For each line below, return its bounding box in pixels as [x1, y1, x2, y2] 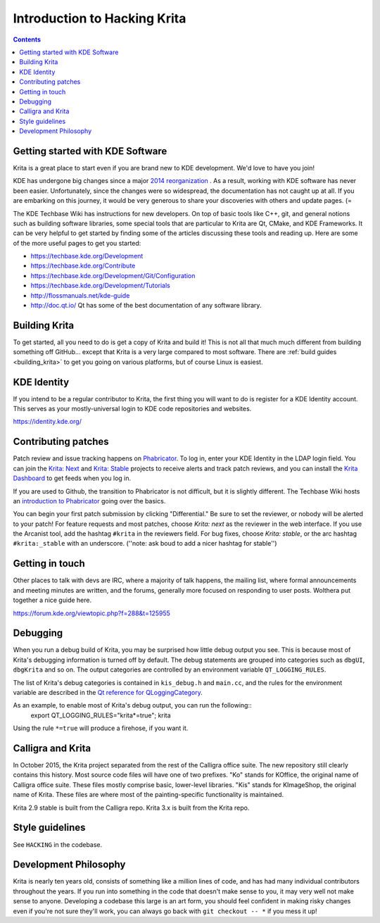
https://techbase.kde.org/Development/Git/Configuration [30, 271, 196, 280]
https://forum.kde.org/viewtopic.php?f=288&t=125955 [13, 609, 170, 617]
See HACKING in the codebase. [13, 840, 103, 848]
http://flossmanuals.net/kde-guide [30, 291, 130, 299]
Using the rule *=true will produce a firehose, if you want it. [13, 724, 189, 732]
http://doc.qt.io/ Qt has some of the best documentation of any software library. [30, 301, 262, 310]
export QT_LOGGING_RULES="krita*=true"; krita [30, 711, 172, 720]
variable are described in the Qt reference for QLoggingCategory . [13, 689, 203, 696]
